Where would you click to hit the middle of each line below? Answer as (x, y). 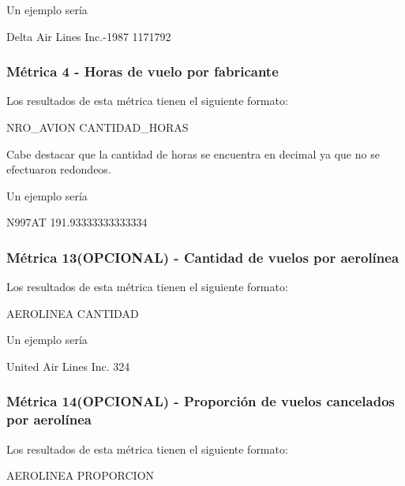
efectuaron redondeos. (59, 169)
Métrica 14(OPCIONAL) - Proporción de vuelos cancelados (201, 401)
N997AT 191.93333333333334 (77, 222)
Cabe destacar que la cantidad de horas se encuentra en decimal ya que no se (193, 153)
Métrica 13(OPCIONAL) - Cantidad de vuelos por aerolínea (203, 257)
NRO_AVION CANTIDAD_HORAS (97, 127)
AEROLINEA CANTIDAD (73, 313)
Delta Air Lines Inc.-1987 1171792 (89, 36)
